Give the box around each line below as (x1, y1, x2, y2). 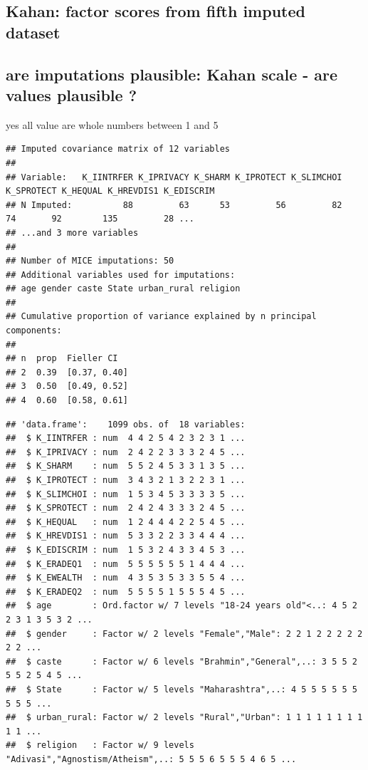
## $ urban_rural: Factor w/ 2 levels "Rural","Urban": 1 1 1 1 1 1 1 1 (6, 712, 363, 723)
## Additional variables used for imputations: (6, 269, 236, 280)
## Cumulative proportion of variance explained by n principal (6, 311, 317, 322)
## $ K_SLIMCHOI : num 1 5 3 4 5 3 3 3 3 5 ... (6, 489, 246, 499)
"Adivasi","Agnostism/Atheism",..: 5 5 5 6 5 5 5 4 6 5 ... (6, 754, 297, 764)
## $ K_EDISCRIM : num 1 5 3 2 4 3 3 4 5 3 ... (6, 544, 246, 555)
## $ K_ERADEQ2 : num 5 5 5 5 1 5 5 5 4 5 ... (6, 586, 246, 597)
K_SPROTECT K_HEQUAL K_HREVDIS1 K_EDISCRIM (6, 186, 215, 197)
